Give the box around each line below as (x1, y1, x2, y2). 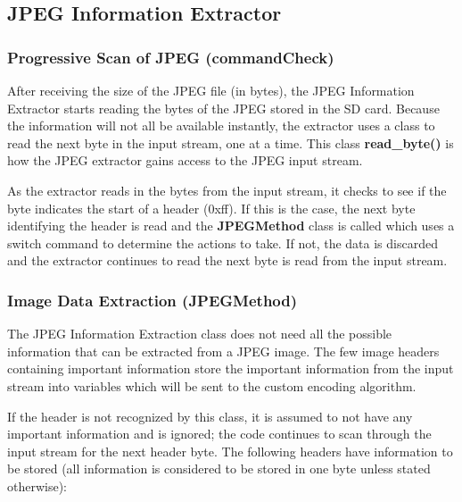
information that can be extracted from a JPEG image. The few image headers (7, 341, 440, 360)
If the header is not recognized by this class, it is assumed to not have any (7, 406, 413, 425)
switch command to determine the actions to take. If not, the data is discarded (7, 233, 438, 252)
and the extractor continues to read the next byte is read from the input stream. (7, 251, 448, 270)
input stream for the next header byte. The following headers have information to (7, 441, 453, 460)
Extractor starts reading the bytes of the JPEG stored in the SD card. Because (7, 98, 440, 117)
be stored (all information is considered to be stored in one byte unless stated (7, 459, 431, 478)
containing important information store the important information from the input (7, 359, 454, 378)
